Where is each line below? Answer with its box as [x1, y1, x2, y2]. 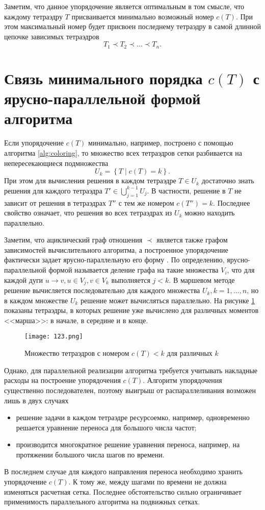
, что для [227, 264, 255, 275]
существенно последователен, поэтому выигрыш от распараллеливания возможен [4, 384, 256, 395]
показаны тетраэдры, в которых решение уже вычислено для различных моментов [4, 305, 259, 315]
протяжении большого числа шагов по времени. [16, 449, 165, 459]
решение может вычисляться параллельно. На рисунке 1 [81, 295, 255, 305]
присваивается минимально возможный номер [71, 11, 214, 21]
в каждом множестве [4, 295, 68, 305]
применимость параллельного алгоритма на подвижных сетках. [4, 496, 200, 507]
